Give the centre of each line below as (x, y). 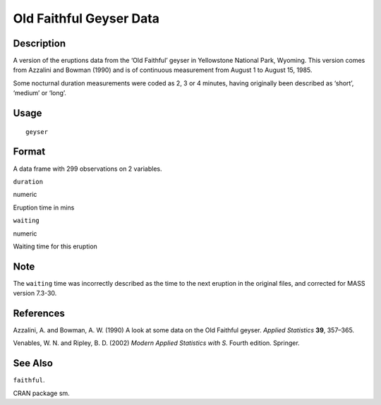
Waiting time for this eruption (55, 246)
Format (29, 152)
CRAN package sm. (41, 393)
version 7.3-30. (35, 294)
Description (40, 43)
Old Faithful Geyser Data (86, 18)
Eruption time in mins (44, 207)
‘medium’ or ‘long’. (40, 93)
